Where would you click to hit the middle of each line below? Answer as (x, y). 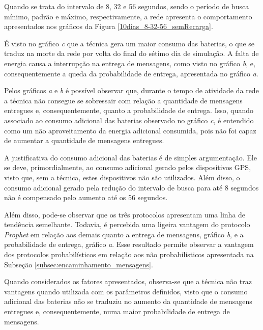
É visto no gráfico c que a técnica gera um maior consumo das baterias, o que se (129, 43)
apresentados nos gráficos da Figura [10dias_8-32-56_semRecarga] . (109, 26)
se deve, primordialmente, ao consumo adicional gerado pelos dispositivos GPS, (128, 167)
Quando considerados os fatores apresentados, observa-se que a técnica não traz (128, 281)
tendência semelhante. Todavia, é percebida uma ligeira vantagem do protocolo (127, 224)
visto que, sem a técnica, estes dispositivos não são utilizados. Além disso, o (122, 177)
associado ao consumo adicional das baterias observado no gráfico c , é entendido (129, 120)
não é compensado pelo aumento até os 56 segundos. (86, 197)
